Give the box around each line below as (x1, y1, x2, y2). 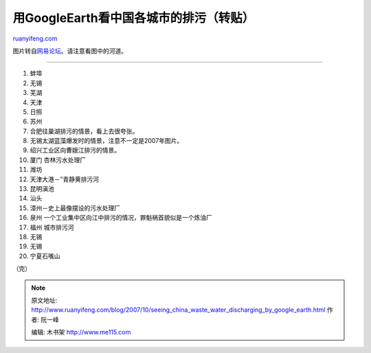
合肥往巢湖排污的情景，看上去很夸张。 (30, 127, 139, 135)
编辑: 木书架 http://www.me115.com (31, 328, 131, 337)
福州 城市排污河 (30, 223, 74, 231)
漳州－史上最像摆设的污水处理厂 (30, 203, 120, 212)
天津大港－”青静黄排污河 (30, 175, 100, 183)
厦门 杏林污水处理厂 (30, 155, 86, 164)
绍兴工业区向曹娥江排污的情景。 (30, 146, 120, 155)
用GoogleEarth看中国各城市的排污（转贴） (12, 10, 255, 25)
